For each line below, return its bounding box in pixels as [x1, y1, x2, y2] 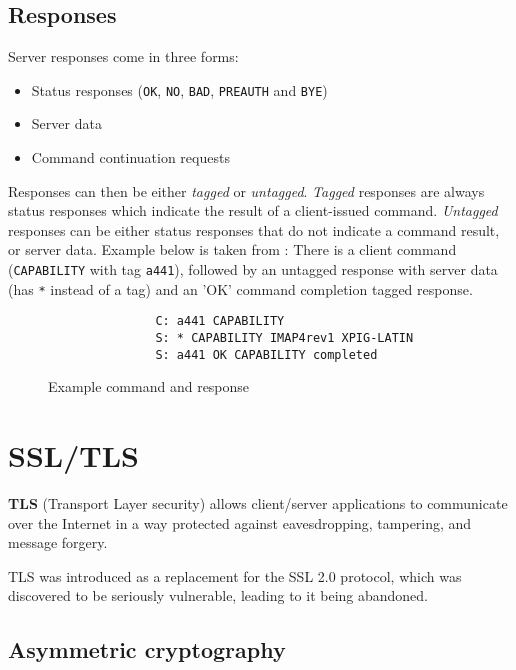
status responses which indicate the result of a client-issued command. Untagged [8, 200, 498, 221]
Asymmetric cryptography [8, 634, 286, 665]
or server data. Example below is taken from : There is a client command [8, 239, 457, 260]
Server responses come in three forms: [8, 46, 239, 67]
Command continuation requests [31, 147, 230, 168]
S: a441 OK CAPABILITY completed [155, 347, 378, 362]
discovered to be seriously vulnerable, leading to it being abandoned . [8, 585, 429, 606]
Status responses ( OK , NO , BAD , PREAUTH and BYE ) [31, 79, 328, 100]
